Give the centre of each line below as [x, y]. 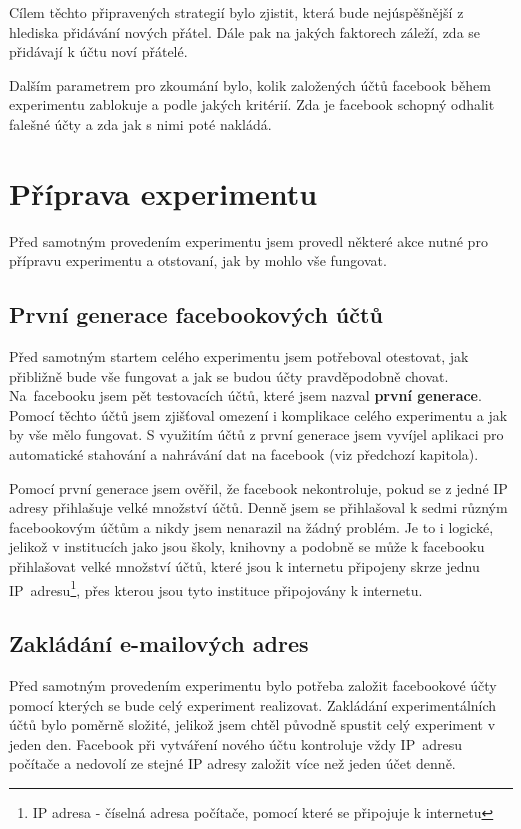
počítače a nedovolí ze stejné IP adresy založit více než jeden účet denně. [232, 763]
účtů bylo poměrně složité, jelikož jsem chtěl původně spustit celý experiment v [252, 724]
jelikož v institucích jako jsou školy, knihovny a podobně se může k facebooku [247, 546]
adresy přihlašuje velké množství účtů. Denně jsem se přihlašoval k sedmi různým [258, 507]
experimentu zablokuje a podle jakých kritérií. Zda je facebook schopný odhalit [252, 104]
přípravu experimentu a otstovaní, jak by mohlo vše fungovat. [198, 260]
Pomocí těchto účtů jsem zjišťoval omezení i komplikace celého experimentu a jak [258, 414]
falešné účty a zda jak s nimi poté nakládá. [140, 123]
